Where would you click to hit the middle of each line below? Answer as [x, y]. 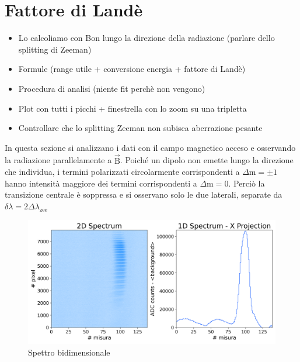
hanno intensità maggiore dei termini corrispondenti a [101, 183]
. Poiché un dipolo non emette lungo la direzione [207, 160]
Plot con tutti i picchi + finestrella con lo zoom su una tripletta [132, 108]
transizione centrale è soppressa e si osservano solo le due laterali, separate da [144, 194]
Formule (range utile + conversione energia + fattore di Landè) [132, 69]
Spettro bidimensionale [69, 352]
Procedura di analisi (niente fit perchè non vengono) [112, 88]
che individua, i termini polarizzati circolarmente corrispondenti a [122, 172]
